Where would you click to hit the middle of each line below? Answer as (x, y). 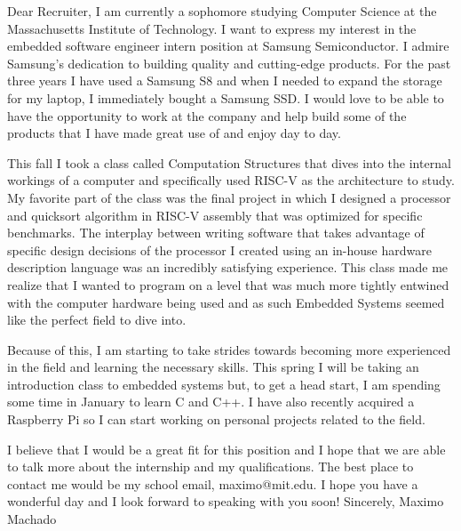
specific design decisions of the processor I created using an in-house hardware (219, 249)
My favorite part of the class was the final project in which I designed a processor (229, 197)
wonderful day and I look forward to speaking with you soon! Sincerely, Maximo (226, 501)
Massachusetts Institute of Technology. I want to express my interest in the (212, 28)
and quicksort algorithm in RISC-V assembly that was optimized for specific (215, 215)
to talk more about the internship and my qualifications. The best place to (211, 467)
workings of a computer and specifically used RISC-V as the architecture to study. (231, 180)
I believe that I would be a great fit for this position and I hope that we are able (227, 449)
